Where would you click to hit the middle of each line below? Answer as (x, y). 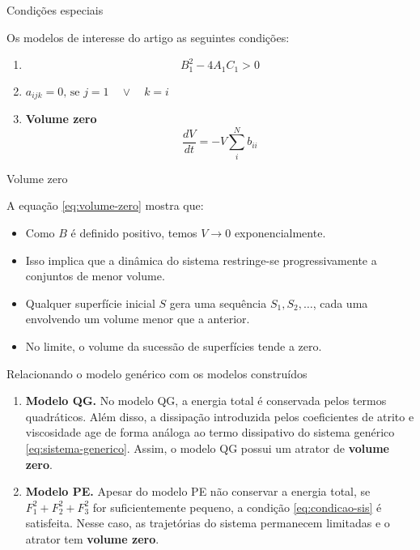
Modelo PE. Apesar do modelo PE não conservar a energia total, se (198, 491)
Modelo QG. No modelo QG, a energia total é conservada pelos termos (206, 401)
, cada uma (340, 303)
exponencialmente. (280, 232)
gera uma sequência (218, 303)
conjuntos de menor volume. (95, 276)
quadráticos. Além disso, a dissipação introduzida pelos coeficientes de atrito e (220, 416)
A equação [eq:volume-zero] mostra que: (105, 205)
